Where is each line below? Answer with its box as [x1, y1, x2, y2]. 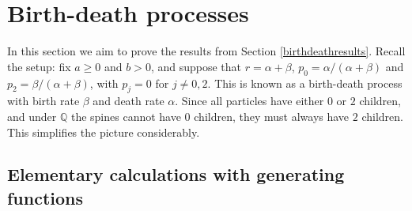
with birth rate [7, 92, 80, 109]
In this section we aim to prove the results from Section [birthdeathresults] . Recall [7, 43, 406, 59]
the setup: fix [7, 58, 71, 74]
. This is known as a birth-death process [207, 74, 403, 91]
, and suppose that [150, 58, 242, 74]
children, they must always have [194, 107, 350, 124]
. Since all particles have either [175, 92, 324, 109]
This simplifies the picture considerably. [7, 123, 200, 140]
